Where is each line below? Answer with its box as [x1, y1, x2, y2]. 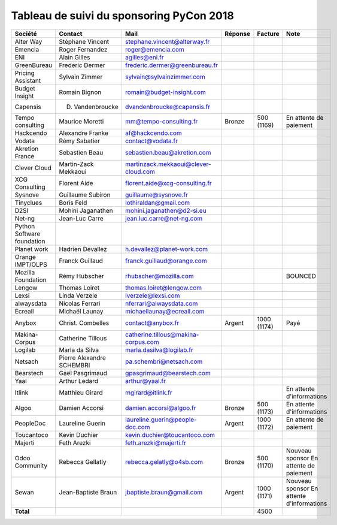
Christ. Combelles [59, 318, 110, 327]
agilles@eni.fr [125, 53, 164, 61]
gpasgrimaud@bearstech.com [125, 369, 211, 377]
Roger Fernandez [59, 45, 108, 53]
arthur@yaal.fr [125, 376, 166, 385]
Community [14, 461, 48, 470]
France [14, 152, 35, 160]
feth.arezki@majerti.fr [125, 438, 187, 446]
